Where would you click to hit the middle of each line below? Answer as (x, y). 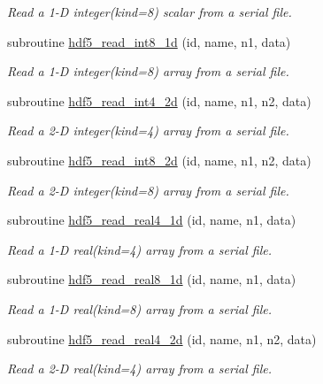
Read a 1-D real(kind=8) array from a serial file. (140, 308)
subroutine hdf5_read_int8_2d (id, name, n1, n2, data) (159, 160)
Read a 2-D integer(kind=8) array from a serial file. (148, 190)
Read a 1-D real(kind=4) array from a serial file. (140, 249)
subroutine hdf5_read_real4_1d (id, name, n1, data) (152, 220)
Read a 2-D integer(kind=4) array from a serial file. (148, 131)
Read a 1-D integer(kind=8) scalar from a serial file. (150, 12)
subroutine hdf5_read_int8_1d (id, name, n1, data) (149, 41)
